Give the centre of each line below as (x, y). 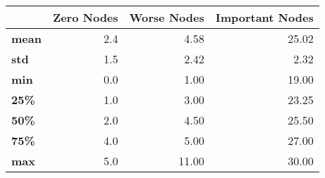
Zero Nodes (85, 17)
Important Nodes (264, 17)
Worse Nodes (167, 17)
